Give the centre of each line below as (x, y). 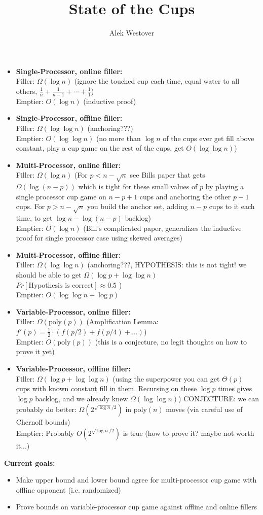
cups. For (30, 206)
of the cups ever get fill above (209, 138)
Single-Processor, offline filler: (69, 118)
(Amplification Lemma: (122, 321)
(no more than (118, 138)
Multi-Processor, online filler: (68, 165)
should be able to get (49, 274)
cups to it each (232, 206)
